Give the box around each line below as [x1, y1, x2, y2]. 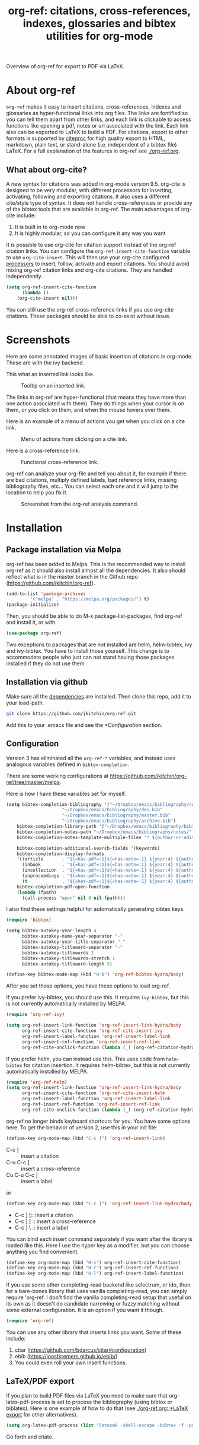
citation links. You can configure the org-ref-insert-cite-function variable [6, 247, 191, 255]
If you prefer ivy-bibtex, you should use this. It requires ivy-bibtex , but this [6, 994, 190, 1001]
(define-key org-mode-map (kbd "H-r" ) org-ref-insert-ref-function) [6, 1265, 179, 1271]
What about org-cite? [6, 164, 87, 174]
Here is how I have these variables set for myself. [6, 790, 126, 797]
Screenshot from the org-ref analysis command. [21, 500, 139, 507]
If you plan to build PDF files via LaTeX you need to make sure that [6, 1392, 168, 1399]
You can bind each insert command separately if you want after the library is [6, 1236, 192, 1243]
